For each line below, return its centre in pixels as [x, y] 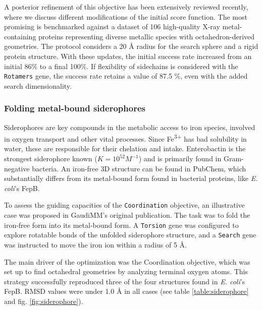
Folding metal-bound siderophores [75, 108]
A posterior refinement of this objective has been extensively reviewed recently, [126, 7]
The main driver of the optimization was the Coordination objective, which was [127, 261]
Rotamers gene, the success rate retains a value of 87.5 [88, 76]
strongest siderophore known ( [51, 159]
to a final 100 [60, 66]
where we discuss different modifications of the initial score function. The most [126, 16]
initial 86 [18, 66]
